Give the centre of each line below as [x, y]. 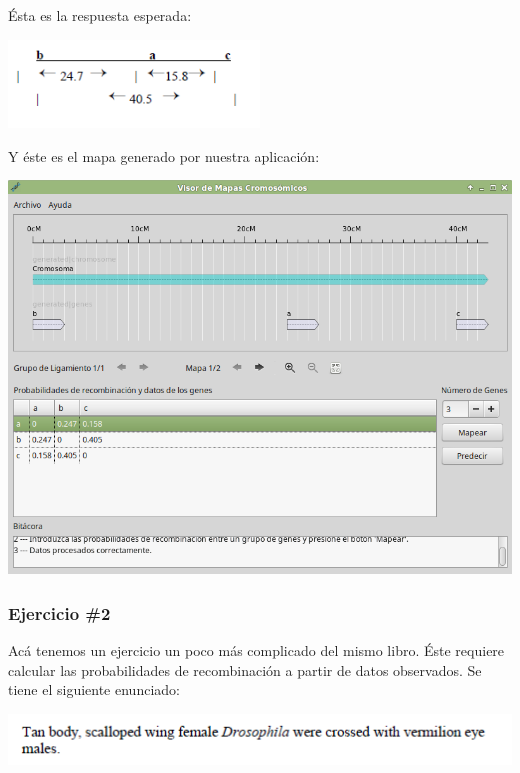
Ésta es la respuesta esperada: [100, 15]
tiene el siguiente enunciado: [94, 689]
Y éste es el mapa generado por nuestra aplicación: [164, 155]
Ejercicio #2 [59, 612]
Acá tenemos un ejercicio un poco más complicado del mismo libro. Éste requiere [256, 649]
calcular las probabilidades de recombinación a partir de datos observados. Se [245, 669]
